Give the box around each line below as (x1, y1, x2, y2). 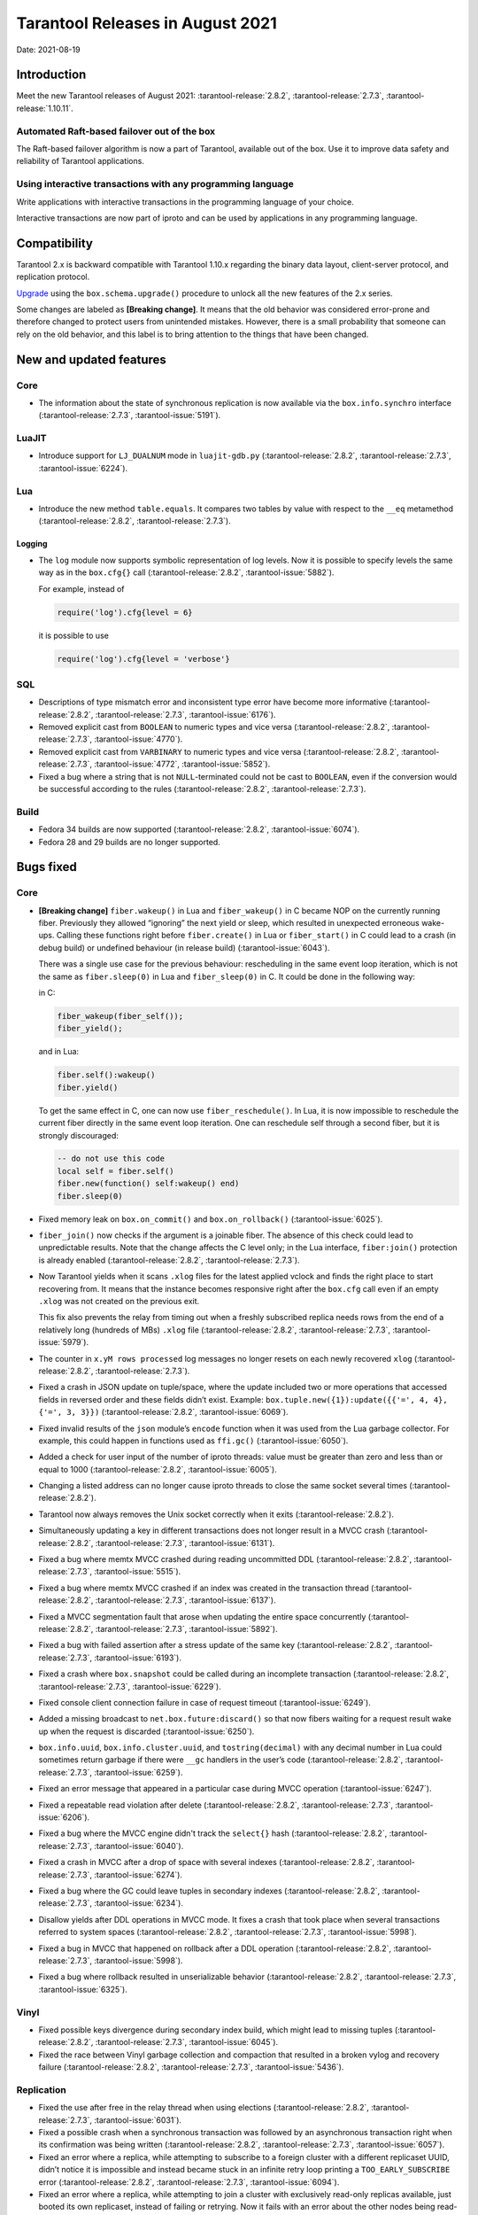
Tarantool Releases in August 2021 (16, 13, 278, 33)
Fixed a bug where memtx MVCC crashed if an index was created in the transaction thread (38, 1582, 369, 1593)
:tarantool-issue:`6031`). (94, 2114, 181, 2126)
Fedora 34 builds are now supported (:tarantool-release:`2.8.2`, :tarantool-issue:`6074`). (38, 824, 360, 835)
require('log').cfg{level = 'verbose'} (57, 654, 230, 664)
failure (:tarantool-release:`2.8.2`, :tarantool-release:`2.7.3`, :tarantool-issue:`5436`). (38, 2062, 344, 2072)
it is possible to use (38, 630, 110, 641)
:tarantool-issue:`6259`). (94, 1767, 183, 1777)
